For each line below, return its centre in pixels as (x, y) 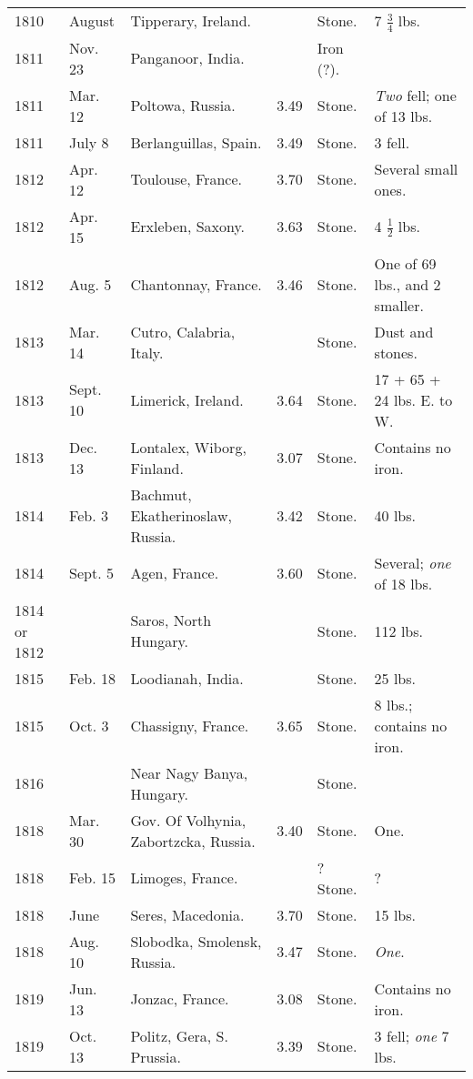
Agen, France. (175, 573)
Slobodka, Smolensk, (196, 941)
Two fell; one (415, 95)
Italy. (147, 352)
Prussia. (156, 1056)
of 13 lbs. (403, 116)
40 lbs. (395, 515)
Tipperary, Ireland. (191, 21)
